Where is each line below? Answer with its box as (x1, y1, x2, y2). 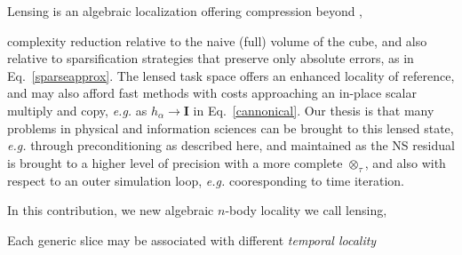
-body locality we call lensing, (225, 201, 387, 219)
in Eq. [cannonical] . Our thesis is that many (193, 100, 434, 119)
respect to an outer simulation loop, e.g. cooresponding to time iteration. (7, 171, 404, 189)
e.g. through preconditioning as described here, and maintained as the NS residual (7, 136, 455, 155)
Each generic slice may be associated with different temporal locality (7, 230, 377, 249)
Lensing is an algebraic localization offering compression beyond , (7, 2, 363, 20)
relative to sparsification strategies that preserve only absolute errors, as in (7, 49, 414, 68)
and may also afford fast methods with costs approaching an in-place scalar (7, 84, 418, 102)
